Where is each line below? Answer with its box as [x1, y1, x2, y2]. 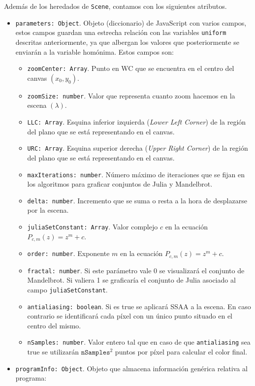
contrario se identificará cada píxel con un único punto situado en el [27, 311, 232, 321]
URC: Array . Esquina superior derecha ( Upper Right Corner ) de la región [27, 143, 248, 153]
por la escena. [27, 205, 69, 215]
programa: [15, 373, 47, 383]
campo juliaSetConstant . [27, 284, 108, 294]
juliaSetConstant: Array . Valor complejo [27, 222, 158, 232]
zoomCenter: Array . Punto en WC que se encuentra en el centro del [27, 63, 234, 73]
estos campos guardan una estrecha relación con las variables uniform [15, 27, 226, 37]
